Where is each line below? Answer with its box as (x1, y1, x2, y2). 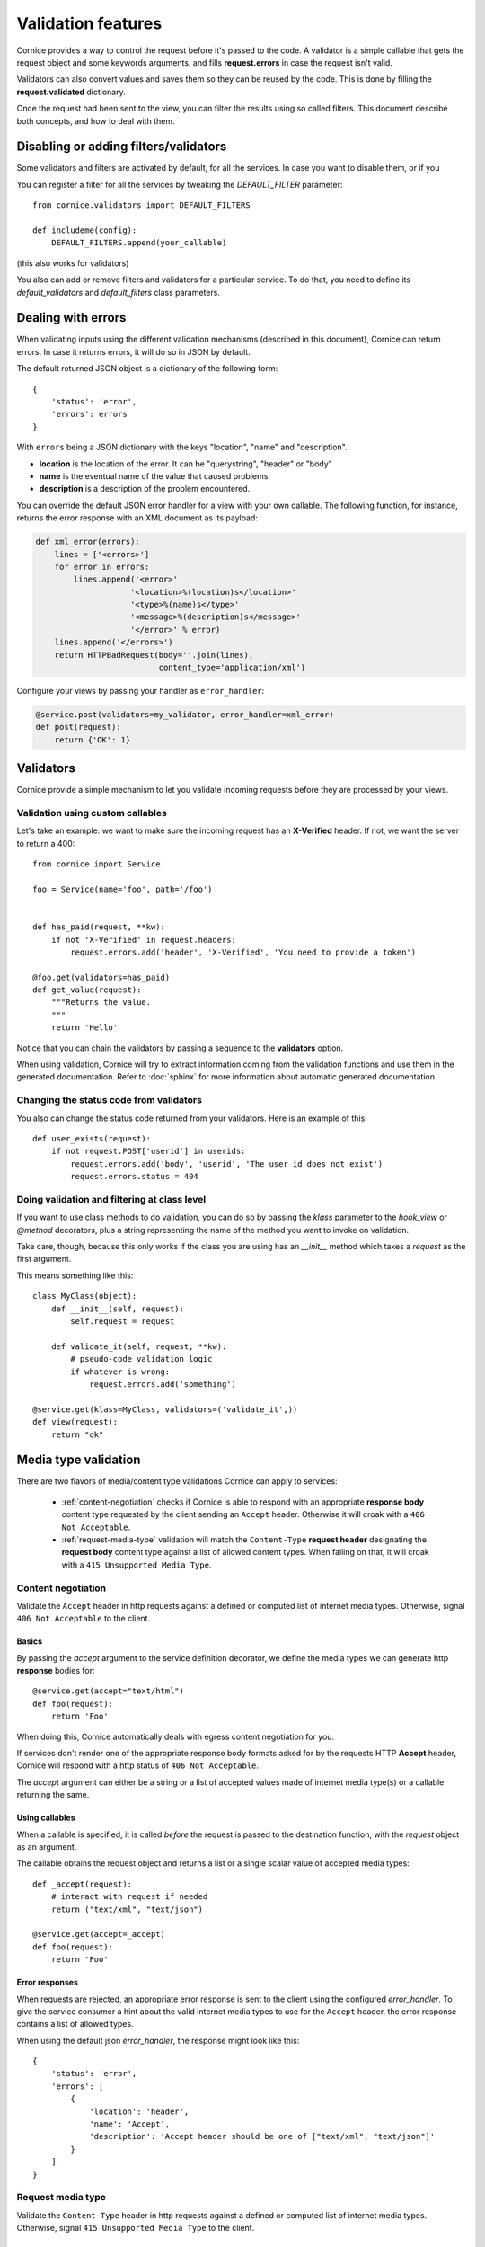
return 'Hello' (50, 1023, 119, 1033)
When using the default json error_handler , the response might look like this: (16, 2035, 300, 2046)
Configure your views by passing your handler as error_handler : (16, 686, 265, 696)
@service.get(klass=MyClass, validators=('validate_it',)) (32, 1404, 298, 1415)
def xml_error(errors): (35, 537, 141, 547)
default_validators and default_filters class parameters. (16, 287, 220, 298)
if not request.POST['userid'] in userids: (50, 1146, 246, 1157)
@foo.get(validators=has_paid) (32, 972, 171, 982)
